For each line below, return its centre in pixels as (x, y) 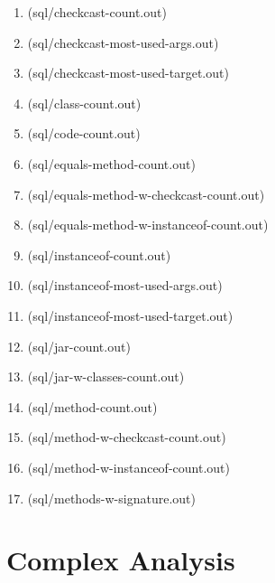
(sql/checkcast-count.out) (97, 12)
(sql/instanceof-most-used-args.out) (125, 285)
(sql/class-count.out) (84, 103)
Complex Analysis (121, 560)
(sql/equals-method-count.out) (111, 163)
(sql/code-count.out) (84, 133)
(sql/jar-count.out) (79, 346)
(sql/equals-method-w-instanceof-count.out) (148, 225)
